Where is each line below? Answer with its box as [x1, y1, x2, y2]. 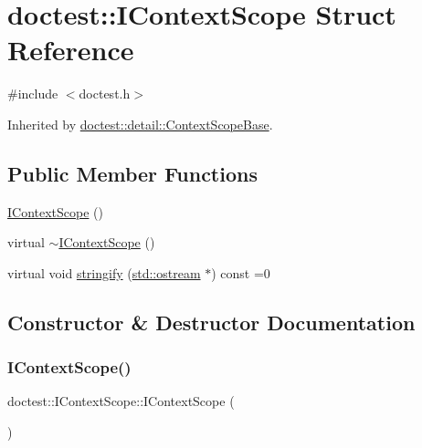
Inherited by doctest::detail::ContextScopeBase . [7, 114, 273, 133]
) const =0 [211, 263, 270, 282]
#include [7, 84, 58, 103]
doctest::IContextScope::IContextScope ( [7, 391, 235, 411]
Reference [7, 31, 134, 68]
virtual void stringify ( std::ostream [7, 263, 201, 282]
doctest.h [79, 84, 131, 103]
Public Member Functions [7, 159, 258, 187]
